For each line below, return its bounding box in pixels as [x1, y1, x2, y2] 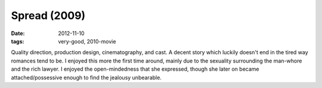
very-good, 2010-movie [58, 37, 116, 45]
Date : [11, 30, 25, 37]
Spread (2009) [11, 9, 86, 22]
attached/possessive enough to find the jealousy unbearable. [11, 74, 162, 81]
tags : [11, 37, 24, 45]
